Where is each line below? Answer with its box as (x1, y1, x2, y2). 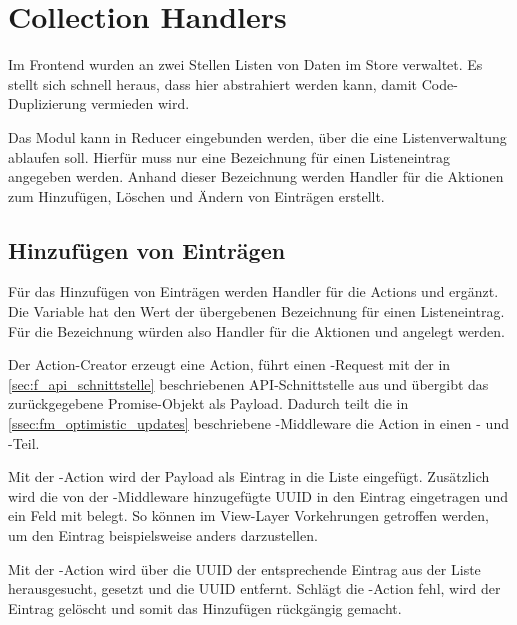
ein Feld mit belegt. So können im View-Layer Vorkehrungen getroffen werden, (8, 505, 489, 526)
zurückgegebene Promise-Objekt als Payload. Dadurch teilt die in (8, 393, 409, 414)
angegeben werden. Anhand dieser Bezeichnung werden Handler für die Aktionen (8, 166, 504, 187)
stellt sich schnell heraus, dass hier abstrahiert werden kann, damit (8, 73, 418, 94)
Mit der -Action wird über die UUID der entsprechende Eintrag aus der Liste (8, 558, 481, 579)
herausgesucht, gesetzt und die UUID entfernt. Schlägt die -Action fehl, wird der (8, 578, 501, 599)
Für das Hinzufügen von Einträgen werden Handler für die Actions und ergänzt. (8, 281, 499, 302)
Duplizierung (8, 93, 87, 114)
